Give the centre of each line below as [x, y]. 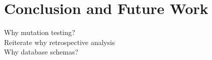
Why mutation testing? [40, 32]
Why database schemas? [41, 52]
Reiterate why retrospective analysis [59, 42]
